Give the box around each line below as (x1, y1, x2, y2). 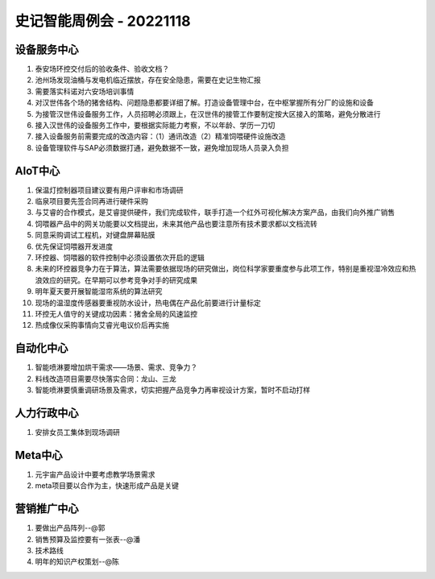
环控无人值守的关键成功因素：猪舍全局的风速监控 (35, 309, 197, 318)
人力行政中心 (14, 406, 79, 420)
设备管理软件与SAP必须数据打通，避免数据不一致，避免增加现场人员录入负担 (35, 143, 289, 152)
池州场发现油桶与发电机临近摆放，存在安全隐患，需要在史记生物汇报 (35, 75, 261, 85)
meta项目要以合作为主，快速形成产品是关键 (35, 481, 179, 490)
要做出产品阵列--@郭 (35, 523, 106, 533)
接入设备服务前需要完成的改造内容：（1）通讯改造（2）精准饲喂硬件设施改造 (35, 131, 286, 141)
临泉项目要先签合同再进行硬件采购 (35, 196, 148, 206)
